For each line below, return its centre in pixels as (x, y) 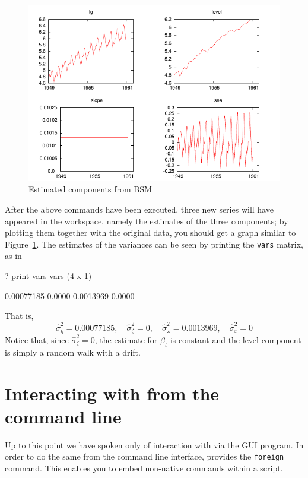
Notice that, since (37, 339)
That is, (19, 316)
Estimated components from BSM (90, 189)
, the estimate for (126, 339)
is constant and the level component (236, 339)
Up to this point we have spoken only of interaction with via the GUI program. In (154, 444)
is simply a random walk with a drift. (73, 352)
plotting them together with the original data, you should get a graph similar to (150, 232)
